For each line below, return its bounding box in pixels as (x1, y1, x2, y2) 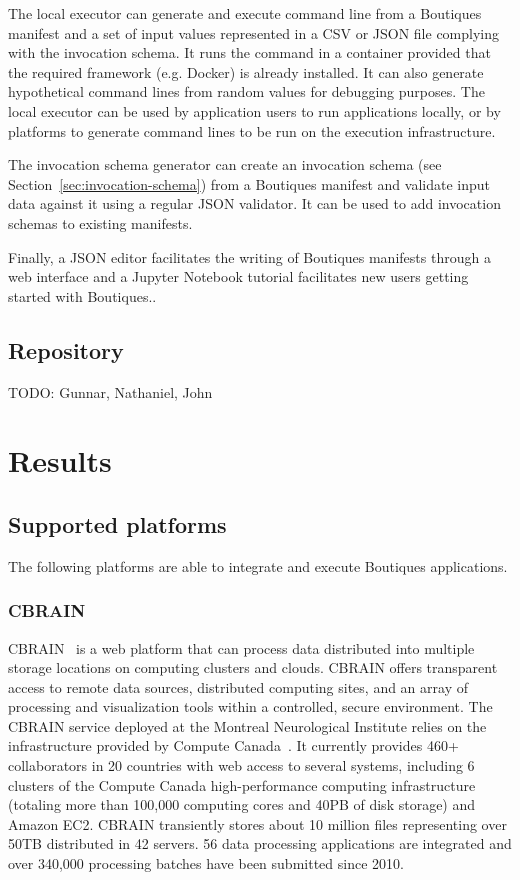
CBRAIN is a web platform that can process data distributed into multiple (8, 637, 475, 658)
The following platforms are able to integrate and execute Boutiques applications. (8, 555, 508, 576)
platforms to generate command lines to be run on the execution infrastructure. (8, 120, 496, 141)
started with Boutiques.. (8, 285, 157, 306)
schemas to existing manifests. (8, 212, 193, 233)
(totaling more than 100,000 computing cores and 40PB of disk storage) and (8, 794, 476, 815)
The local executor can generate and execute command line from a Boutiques (8, 3, 482, 23)
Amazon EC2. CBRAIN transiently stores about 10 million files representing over (8, 813, 507, 834)
